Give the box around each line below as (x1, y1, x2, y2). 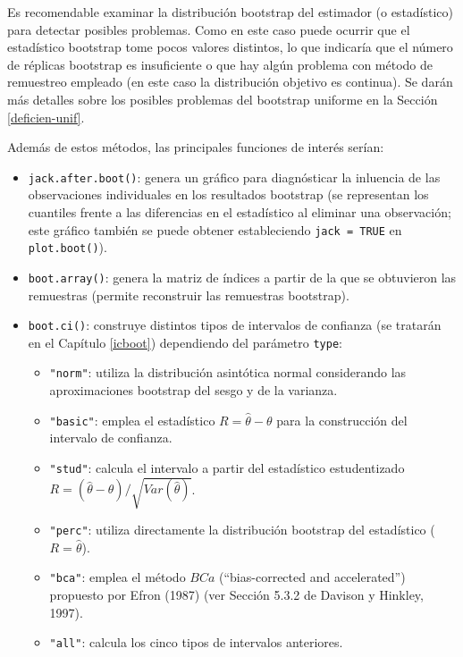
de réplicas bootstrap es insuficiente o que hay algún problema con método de (7, 55, 434, 73)
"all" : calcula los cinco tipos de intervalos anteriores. (49, 633, 343, 652)
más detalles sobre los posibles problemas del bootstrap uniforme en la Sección (7, 89, 438, 108)
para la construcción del (276, 410, 408, 429)
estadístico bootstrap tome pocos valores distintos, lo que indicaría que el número (7, 38, 453, 56)
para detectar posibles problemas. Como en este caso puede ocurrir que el (7, 20, 410, 38)
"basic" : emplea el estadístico (49, 410, 215, 429)
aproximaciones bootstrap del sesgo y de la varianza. (49, 381, 338, 400)
